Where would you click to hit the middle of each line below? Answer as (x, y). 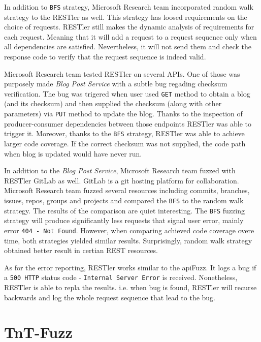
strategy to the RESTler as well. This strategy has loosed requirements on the (126, 17)
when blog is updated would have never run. (73, 153)
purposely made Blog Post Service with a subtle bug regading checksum (116, 84)
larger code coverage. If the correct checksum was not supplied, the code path (125, 143)
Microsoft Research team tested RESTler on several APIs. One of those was (122, 73)
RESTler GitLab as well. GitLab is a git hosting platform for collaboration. (122, 180)
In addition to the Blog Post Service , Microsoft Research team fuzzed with (120, 170)
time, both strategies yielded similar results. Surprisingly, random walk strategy (128, 240)
